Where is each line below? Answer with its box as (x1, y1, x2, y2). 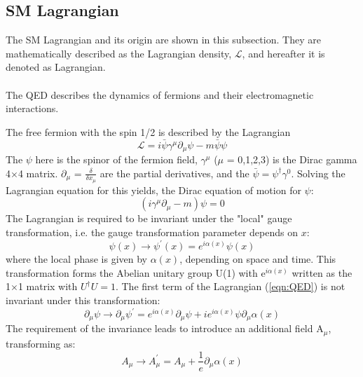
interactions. (6, 101, 59, 116)
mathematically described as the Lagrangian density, (6, 46, 232, 60)
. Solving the (291, 165, 345, 180)
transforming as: (6, 336, 76, 350)
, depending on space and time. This (179, 252, 336, 266)
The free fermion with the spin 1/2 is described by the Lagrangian (6, 124, 291, 139)
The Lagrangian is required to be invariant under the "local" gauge (6, 211, 292, 226)
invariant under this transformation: (6, 292, 160, 307)
